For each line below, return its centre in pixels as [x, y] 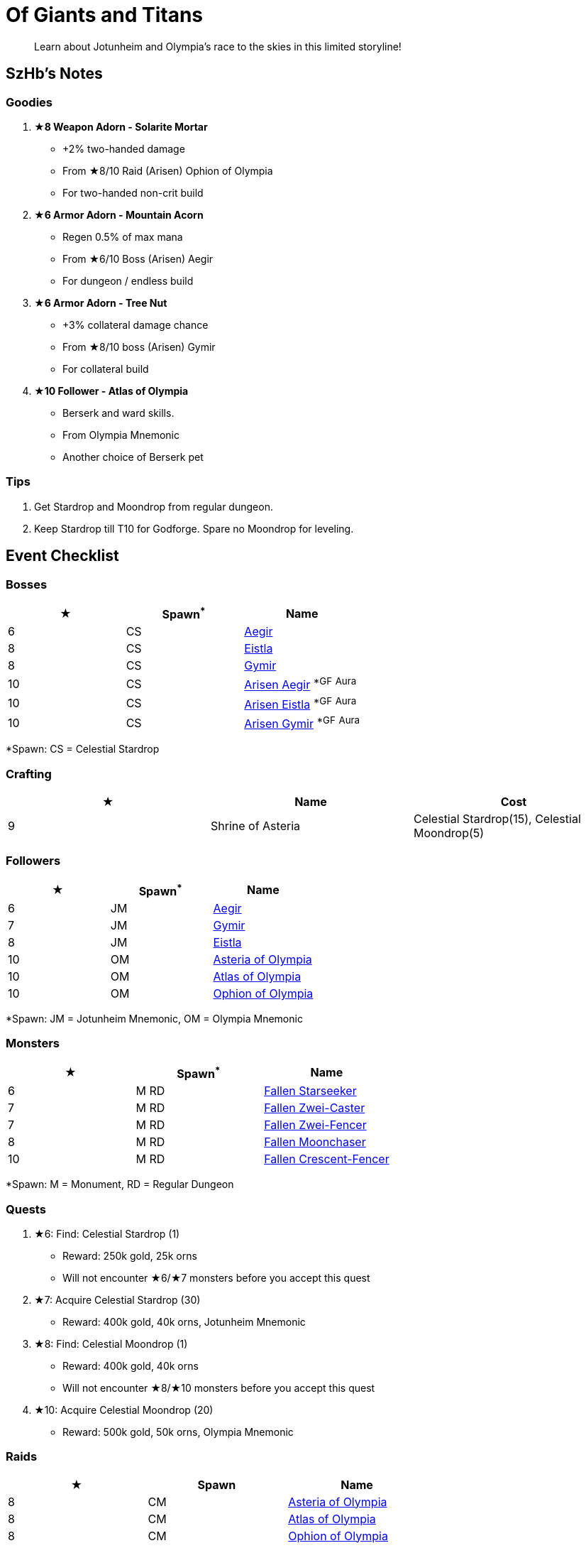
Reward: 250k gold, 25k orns [130, 1255]
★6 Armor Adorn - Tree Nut [101, 302]
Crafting [29, 774]
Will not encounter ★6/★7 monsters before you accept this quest [216, 1277]
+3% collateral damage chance [136, 325]
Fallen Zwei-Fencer [315, 1125]
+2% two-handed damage [124, 148]
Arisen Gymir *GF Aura [302, 723]
